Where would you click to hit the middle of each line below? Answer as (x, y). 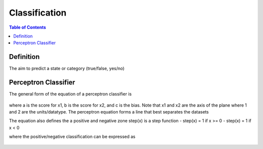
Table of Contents (28, 27)
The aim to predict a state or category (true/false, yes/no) (67, 69)
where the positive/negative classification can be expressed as (72, 137)
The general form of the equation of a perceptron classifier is (70, 94)
